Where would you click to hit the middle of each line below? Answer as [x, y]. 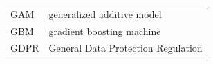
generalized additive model [105, 13]
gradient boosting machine [105, 31]
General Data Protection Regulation [126, 48]
